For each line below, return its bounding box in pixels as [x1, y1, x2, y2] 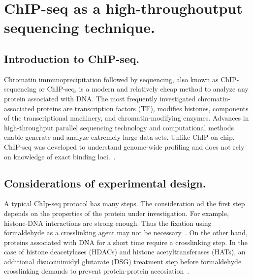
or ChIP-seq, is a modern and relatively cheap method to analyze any [38, 84, 249, 94]
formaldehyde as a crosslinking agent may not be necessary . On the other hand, [4, 227, 248, 238]
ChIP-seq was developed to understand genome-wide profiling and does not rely [4, 141, 245, 152]
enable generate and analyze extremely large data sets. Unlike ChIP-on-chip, [4, 132, 235, 142]
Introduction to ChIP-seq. [4, 51, 140, 66]
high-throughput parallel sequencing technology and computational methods [4, 122, 234, 132]
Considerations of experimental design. [4, 175, 206, 190]
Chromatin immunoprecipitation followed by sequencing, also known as [4, 74, 219, 84]
